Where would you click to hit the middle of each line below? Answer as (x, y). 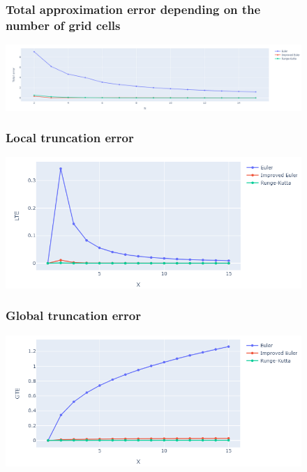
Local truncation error (70, 138)
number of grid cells (63, 25)
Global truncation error (73, 315)
